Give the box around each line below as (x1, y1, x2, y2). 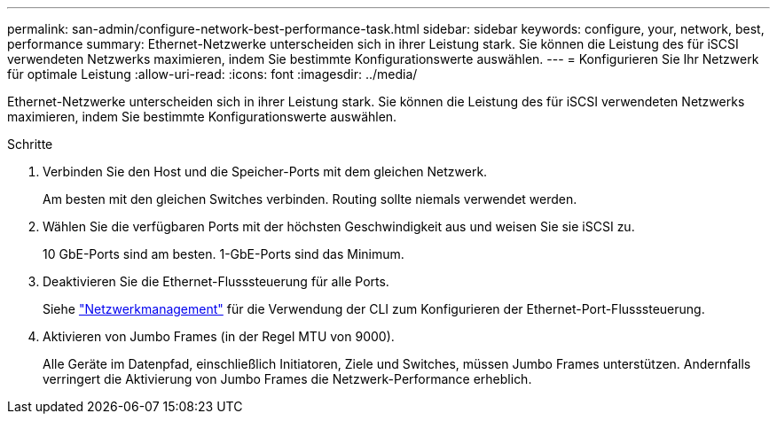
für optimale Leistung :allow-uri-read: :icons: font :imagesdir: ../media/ (7, 66, 418, 82)
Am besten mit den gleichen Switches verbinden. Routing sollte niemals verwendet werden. (43, 191, 577, 207)
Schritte (7, 136, 53, 152)
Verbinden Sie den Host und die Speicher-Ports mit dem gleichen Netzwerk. (43, 164, 488, 179)
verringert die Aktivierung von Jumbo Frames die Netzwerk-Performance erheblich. (43, 371, 532, 386)
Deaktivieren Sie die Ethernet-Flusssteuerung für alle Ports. (43, 274, 389, 289)
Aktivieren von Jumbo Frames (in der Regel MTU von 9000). (43, 329, 395, 344)
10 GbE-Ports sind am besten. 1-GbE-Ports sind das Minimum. (43, 246, 404, 261)
